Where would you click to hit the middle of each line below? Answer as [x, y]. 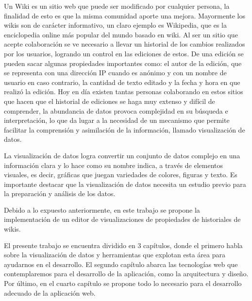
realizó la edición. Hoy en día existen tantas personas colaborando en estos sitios [124, 92]
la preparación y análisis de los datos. [60, 193]
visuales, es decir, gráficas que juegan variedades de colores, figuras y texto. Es [121, 175]
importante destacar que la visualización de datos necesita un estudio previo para [125, 184]
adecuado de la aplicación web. [50, 293]
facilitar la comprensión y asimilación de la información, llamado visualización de [125, 129]
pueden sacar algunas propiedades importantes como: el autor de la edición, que [123, 63]
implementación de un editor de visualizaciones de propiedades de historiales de [122, 219]
